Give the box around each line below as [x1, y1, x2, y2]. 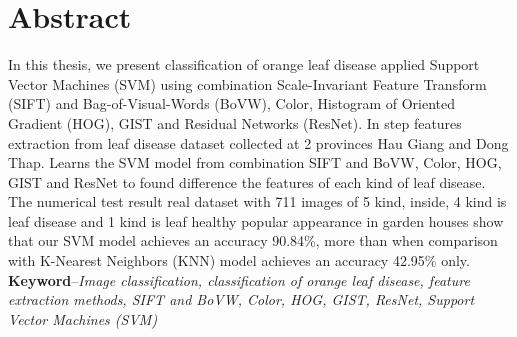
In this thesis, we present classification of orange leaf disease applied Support [8, 54, 480, 75]
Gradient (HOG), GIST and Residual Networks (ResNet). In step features [8, 112, 462, 133]
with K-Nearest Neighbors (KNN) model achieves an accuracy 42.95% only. [8, 250, 470, 271]
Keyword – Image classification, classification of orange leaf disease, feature [8, 269, 470, 290]
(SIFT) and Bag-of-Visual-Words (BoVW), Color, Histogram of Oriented [8, 93, 456, 114]
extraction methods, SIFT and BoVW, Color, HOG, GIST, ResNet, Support [8, 289, 475, 310]
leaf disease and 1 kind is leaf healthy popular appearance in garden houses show [8, 210, 504, 231]
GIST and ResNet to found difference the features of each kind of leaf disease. [8, 171, 486, 192]
